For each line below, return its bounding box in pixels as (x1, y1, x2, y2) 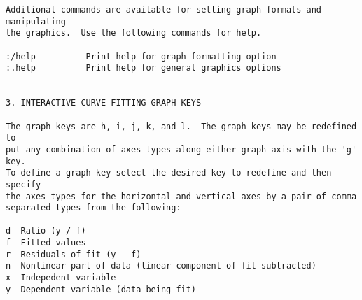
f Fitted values (6, 238, 86, 248)
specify (6, 179, 41, 190)
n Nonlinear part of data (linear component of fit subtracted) (6, 261, 316, 271)
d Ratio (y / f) (6, 226, 86, 236)
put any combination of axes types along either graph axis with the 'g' (6, 144, 357, 155)
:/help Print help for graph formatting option (6, 51, 277, 62)
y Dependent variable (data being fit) (6, 284, 197, 294)
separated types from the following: (6, 203, 181, 213)
